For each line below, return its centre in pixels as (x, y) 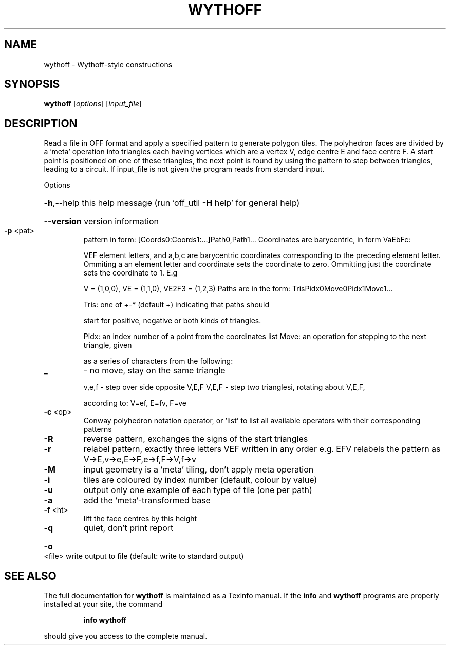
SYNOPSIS (32, 84)
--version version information (101, 221)
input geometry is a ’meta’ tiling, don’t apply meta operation (199, 470)
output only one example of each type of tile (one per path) (198, 490)
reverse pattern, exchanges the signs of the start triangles (196, 439)
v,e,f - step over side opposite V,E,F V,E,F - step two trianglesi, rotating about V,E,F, (224, 387)
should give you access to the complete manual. (126, 636)
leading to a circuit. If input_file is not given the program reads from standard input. (184, 169)
